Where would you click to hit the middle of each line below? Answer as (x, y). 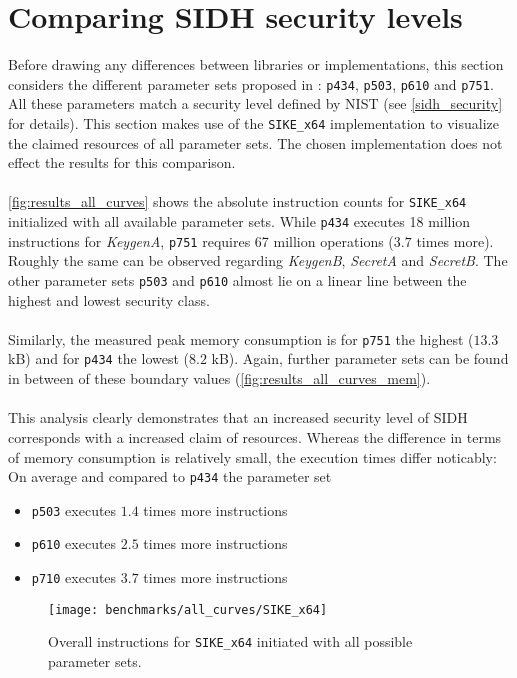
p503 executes (74, 509)
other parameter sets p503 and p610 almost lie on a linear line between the (237, 279)
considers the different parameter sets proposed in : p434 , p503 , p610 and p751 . (251, 83)
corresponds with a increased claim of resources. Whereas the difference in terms (255, 436)
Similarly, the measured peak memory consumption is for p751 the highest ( (241, 338)
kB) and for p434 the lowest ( (98, 358)
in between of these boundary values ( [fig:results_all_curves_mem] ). (219, 378)
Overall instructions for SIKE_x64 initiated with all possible (230, 641)
